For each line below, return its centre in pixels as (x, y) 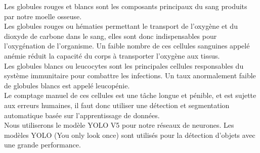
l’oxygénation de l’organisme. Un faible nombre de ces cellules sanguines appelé (127, 46)
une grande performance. (42, 145)
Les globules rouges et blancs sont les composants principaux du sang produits (126, 6)
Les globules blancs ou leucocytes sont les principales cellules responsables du (124, 65)
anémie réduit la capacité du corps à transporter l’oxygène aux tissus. (112, 55)
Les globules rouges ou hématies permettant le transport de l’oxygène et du (121, 26)
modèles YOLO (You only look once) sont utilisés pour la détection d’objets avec (130, 135)
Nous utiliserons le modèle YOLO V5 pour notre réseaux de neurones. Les (119, 125)
